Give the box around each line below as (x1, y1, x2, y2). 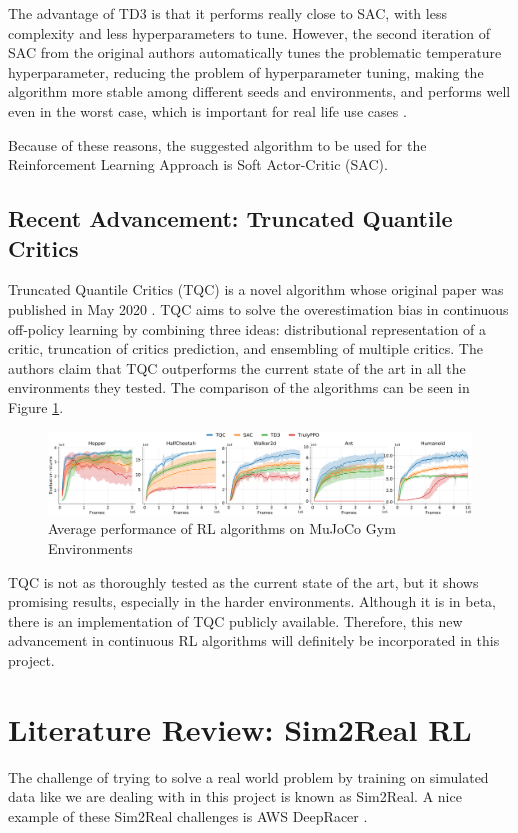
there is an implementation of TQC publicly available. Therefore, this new (8, 610, 463, 631)
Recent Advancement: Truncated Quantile (8, 203, 453, 234)
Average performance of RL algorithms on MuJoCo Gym (48, 518, 396, 539)
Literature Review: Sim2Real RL (8, 708, 472, 749)
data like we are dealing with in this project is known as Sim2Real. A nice (8, 786, 462, 807)
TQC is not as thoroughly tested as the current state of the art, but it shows (8, 571, 479, 592)
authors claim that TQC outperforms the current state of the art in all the (8, 357, 466, 378)
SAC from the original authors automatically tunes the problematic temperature (8, 42, 502, 63)
